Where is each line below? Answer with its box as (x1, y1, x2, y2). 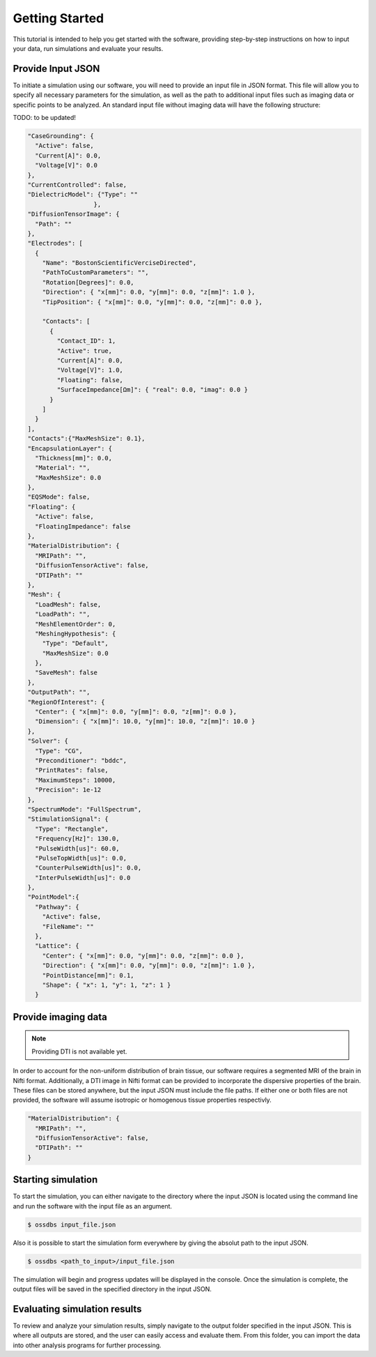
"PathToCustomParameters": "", (42, 268, 149, 277)
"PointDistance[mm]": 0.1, (42, 971, 135, 979)
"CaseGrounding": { (27, 132, 94, 139)
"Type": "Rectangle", (35, 825, 109, 833)
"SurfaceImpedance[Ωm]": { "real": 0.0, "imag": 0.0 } (56, 386, 249, 394)
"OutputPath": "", (27, 688, 91, 697)
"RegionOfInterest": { (27, 698, 105, 706)
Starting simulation (13, 1174, 98, 1185)
